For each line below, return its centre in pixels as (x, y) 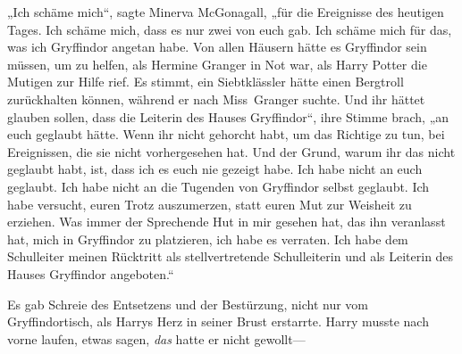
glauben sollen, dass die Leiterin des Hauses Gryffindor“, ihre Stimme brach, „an (228, 116)
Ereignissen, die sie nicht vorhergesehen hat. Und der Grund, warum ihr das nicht (231, 151)
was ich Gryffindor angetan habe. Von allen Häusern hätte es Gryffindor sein (217, 47)
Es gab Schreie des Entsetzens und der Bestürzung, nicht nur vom (188, 304)
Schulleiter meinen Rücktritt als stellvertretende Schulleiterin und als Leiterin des (231, 256)
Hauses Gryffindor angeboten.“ (91, 273)
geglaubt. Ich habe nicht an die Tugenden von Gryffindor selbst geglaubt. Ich (218, 186)
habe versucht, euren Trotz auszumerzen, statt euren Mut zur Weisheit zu (210, 204)
